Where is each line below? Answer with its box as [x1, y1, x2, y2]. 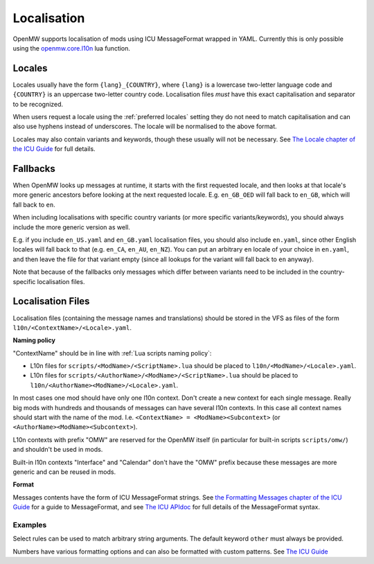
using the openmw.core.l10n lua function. [12, 44, 131, 52]
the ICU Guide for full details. [12, 145, 96, 153]
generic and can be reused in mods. [12, 468, 116, 476]
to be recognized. [12, 100, 64, 108]
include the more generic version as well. [12, 222, 131, 231]
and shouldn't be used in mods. [12, 446, 103, 454]
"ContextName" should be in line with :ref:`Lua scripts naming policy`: [12, 349, 212, 357]
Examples [12, 520, 47, 529]
